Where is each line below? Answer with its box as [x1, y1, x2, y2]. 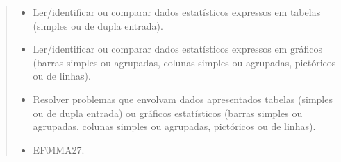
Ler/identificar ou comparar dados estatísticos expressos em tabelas [33, 5, 321, 19]
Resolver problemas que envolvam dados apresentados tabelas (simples [33, 91, 333, 106]
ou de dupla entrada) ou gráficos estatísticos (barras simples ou [33, 105, 303, 120]
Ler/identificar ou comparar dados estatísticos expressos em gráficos [33, 42, 322, 56]
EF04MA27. [33, 142, 85, 156]
